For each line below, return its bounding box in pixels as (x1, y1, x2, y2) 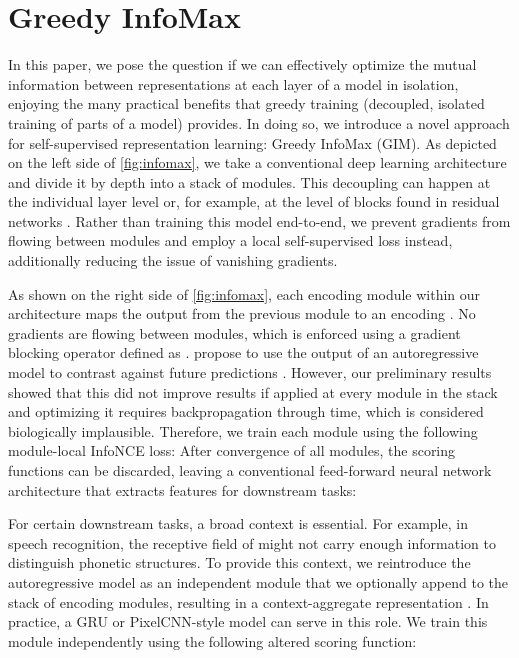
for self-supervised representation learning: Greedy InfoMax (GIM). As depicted (8, 132, 497, 153)
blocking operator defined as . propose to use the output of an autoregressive (8, 342, 479, 363)
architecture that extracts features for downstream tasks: (8, 479, 357, 500)
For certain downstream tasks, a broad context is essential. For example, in (8, 513, 468, 534)
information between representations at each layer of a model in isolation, (8, 73, 459, 94)
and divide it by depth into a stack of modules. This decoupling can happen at (8, 171, 491, 192)
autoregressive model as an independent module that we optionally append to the (8, 571, 509, 592)
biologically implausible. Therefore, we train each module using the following (8, 420, 478, 441)
